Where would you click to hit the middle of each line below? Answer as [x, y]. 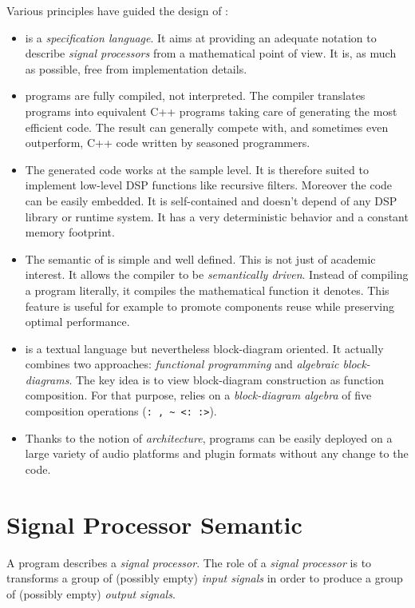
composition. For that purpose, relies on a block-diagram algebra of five [198, 395]
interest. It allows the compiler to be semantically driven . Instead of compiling [217, 274]
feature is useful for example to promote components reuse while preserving [210, 306]
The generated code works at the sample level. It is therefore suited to [197, 169]
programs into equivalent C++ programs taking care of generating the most [211, 111]
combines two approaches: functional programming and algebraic [182, 364]
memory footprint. [70, 232]
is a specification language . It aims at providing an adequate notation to [201, 37]
